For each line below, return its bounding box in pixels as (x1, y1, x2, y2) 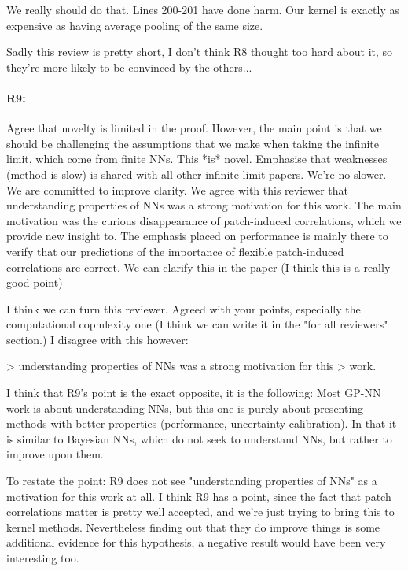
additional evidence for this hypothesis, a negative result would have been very (6, 534, 386, 551)
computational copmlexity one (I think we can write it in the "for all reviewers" (6, 316, 388, 332)
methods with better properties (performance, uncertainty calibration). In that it (6, 415, 397, 432)
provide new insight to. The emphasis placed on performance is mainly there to (6, 228, 388, 244)
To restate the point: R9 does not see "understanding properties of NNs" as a (6, 473, 377, 489)
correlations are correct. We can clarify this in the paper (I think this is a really (6, 258, 391, 275)
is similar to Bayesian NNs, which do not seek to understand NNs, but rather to (6, 430, 392, 447)
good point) (6, 274, 63, 291)
